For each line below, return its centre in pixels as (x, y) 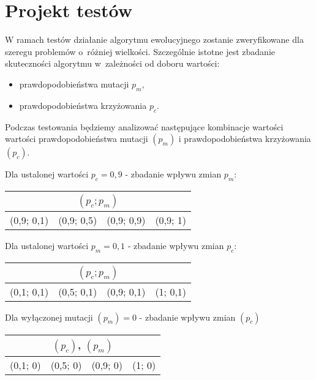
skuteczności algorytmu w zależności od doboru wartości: (112, 63)
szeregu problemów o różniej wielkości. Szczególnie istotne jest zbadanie (140, 51)
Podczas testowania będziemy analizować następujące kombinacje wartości (144, 126)
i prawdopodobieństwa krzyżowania (245, 139)
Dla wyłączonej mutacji (49, 317)
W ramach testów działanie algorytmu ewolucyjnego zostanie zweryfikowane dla (154, 39)
